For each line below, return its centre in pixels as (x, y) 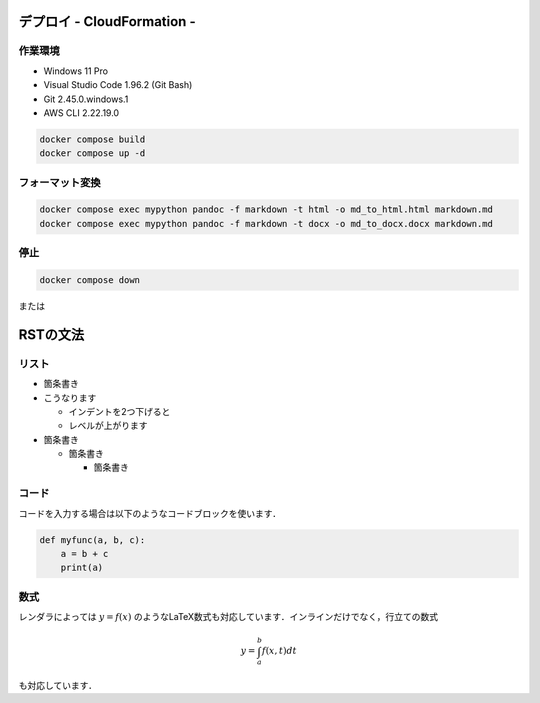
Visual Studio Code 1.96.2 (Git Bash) (118, 85)
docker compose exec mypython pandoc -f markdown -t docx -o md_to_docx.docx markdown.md (266, 223)
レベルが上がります (108, 426)
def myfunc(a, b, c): (92, 539)
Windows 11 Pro (76, 71)
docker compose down (89, 279)
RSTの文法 (51, 334)
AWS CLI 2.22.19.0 (81, 112)
